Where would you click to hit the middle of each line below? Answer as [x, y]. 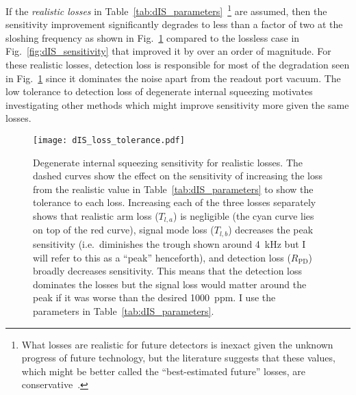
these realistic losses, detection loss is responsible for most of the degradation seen [178, 65]
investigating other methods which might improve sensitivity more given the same [177, 104]
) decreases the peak [271, 230]
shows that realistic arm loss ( [96, 216]
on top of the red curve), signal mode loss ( [124, 230]
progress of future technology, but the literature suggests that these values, [178, 358]
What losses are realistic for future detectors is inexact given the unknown [177, 344]
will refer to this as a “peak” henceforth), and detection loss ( [162, 257]
